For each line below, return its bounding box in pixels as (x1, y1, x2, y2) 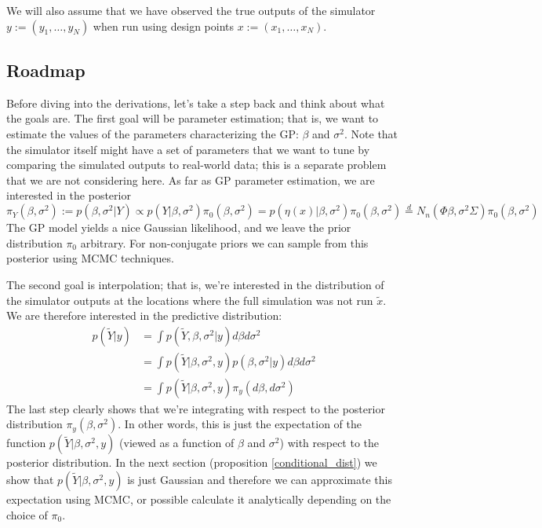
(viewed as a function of (119, 434, 235, 451)
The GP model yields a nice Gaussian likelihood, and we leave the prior (6, 219, 351, 236)
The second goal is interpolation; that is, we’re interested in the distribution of (6, 276, 384, 292)
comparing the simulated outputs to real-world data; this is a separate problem (6, 156, 387, 173)
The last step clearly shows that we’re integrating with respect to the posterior (6, 400, 385, 416)
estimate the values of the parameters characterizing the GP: (6, 125, 299, 141)
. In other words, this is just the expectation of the (118, 416, 362, 432)
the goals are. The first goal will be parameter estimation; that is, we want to (6, 110, 379, 126)
